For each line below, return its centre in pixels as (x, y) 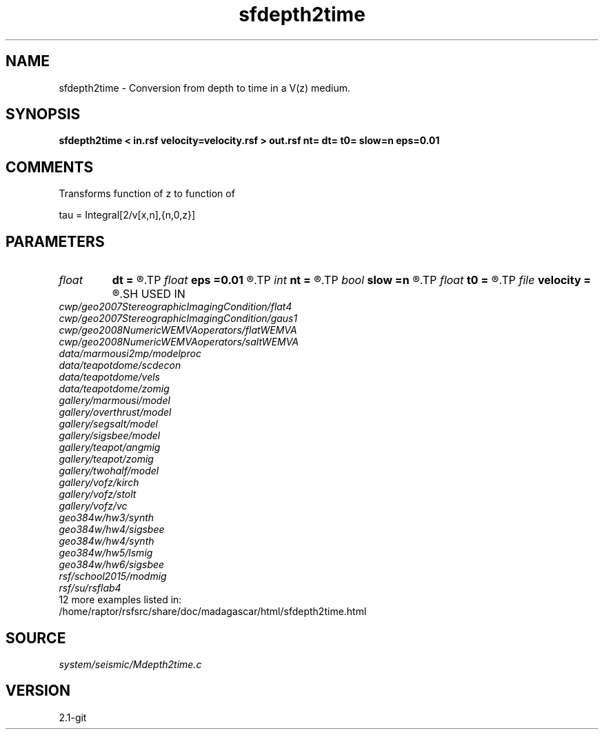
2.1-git (73, 717)
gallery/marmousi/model (114, 401)
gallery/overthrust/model (115, 412)
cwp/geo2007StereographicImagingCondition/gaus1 (178, 319)
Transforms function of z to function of (147, 194)
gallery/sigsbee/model (110, 436)
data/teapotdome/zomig (114, 389)
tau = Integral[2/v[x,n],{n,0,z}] (127, 215)
